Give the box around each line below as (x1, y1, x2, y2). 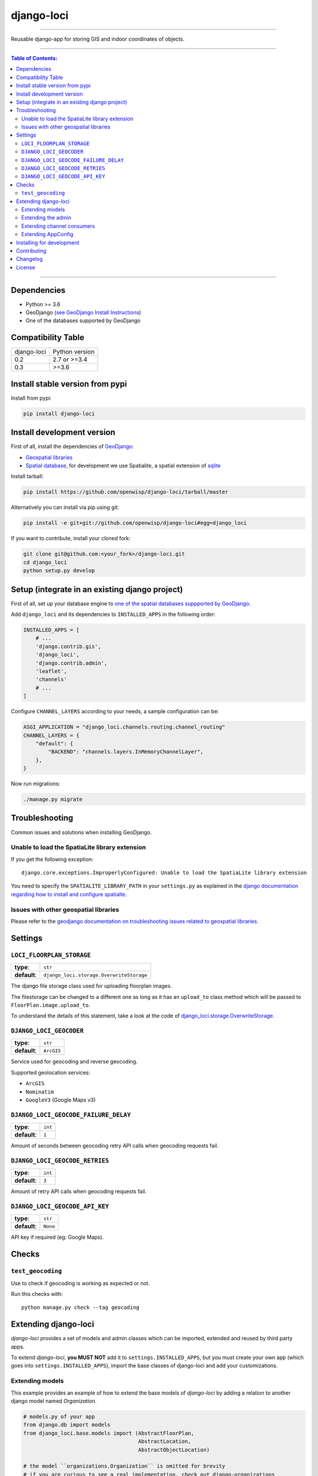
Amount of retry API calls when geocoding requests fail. (11, 1188, 147, 1195)
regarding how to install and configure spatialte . (11, 890, 127, 897)
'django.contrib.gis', (35, 643, 101, 649)
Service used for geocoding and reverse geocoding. (11, 1058, 138, 1065)
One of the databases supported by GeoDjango (25, 317, 141, 324)
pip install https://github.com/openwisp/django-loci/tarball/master (23, 489, 228, 495)
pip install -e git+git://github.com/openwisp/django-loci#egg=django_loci (23, 520, 247, 527)
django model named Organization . (11, 1397, 97, 1405)
